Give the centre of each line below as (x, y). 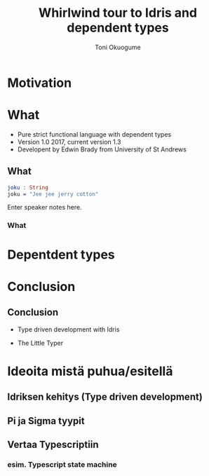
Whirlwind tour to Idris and (118, 13)
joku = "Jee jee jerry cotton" (53, 194)
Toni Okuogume (118, 47)
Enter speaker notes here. (45, 208)
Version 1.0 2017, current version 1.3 (69, 142)
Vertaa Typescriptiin (53, 444)
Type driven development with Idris (68, 329)
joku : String (28, 187)
